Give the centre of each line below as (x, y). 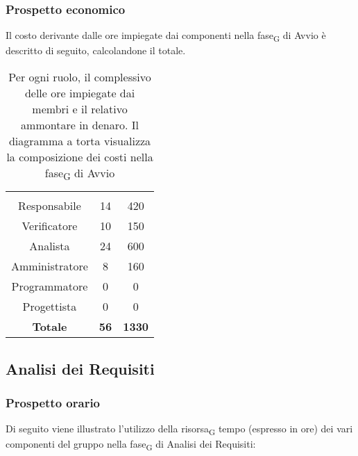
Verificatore (50, 226)
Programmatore (50, 286)
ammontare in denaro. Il (80, 124)
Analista (50, 246)
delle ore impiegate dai (80, 92)
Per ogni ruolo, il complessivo (80, 76)
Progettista (50, 307)
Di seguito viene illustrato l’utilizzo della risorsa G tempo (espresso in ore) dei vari (179, 429)
